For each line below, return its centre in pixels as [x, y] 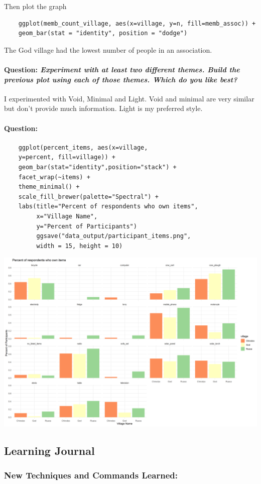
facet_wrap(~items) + [54, 177]
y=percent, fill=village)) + [67, 157]
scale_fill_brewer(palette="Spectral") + [88, 197]
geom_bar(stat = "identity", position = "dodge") [103, 33]
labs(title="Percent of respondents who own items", [108, 207]
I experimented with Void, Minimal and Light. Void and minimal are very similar [129, 98]
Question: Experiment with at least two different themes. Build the [122, 69]
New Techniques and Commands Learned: [91, 475]
